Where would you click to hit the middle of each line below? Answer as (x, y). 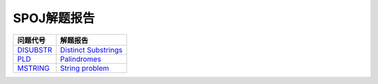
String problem (84, 68)
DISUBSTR (35, 50)
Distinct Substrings (91, 50)
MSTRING (34, 68)
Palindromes (80, 59)
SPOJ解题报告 (54, 18)
